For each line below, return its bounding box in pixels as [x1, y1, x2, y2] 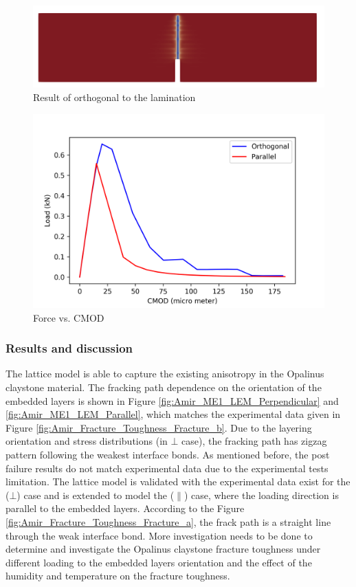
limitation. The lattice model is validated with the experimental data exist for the [5, 474, 351, 489]
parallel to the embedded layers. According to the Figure [5, 501, 245, 516]
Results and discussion [5, 340, 133, 357]
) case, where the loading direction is [183, 487, 339, 502]
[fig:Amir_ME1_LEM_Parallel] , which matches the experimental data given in [5, 407, 341, 421]
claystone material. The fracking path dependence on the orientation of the [5, 380, 322, 395]
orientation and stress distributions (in [5, 434, 168, 448]
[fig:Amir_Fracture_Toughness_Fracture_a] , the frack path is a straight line [5, 514, 331, 529]
